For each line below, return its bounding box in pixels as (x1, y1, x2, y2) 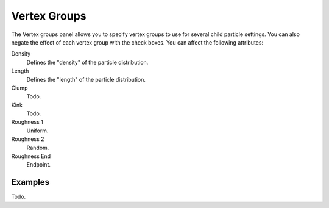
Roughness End (11, 152, 51, 160)
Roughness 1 (11, 118, 44, 126)
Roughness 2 (11, 135, 45, 143)
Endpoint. (26, 161, 51, 168)
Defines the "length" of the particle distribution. (26, 76, 146, 83)
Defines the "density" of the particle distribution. (26, 59, 149, 66)
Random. (26, 144, 49, 151)
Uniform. (26, 127, 49, 134)
